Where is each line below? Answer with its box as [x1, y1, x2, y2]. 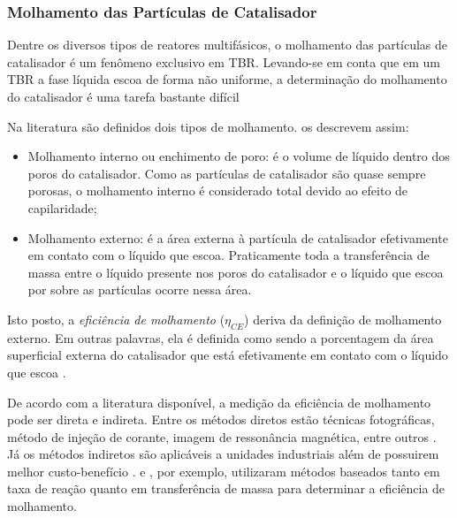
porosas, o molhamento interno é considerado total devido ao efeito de [27, 181, 408, 200]
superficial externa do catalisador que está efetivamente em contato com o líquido [7, 346, 448, 364]
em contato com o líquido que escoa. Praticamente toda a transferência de [27, 246, 430, 264]
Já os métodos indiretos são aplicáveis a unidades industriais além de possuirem [7, 445, 439, 463]
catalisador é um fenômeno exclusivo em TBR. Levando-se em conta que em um [7, 52, 440, 71]
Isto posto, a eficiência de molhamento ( [7, 309, 225, 328]
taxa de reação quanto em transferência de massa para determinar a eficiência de [7, 479, 446, 498]
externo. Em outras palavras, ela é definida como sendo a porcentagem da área [7, 328, 434, 347]
